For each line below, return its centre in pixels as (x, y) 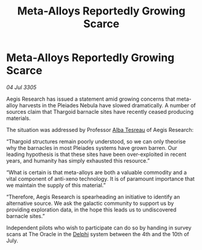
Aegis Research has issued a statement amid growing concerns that (91, 99)
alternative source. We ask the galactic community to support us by (90, 203)
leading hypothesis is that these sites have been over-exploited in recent (96, 154)
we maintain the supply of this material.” (56, 185)
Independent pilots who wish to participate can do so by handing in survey (99, 228)
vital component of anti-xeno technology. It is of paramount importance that (100, 178)
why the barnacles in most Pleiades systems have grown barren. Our (92, 148)
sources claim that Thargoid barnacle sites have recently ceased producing (100, 111)
